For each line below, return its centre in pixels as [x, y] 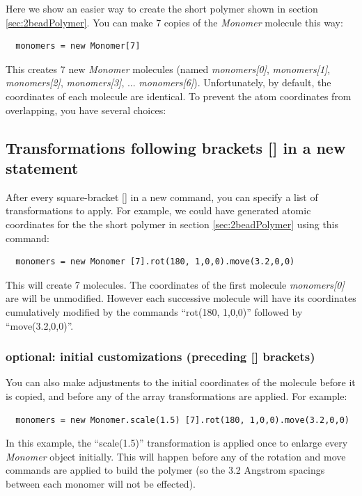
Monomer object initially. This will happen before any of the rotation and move [176, 456]
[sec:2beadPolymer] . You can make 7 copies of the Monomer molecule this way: [174, 22]
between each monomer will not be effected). [101, 483]
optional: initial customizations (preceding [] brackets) [160, 357]
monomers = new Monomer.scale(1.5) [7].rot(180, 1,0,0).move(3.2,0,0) [182, 420]
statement [42, 167]
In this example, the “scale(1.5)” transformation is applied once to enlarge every [177, 443]
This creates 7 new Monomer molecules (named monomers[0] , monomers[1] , [168, 69]
